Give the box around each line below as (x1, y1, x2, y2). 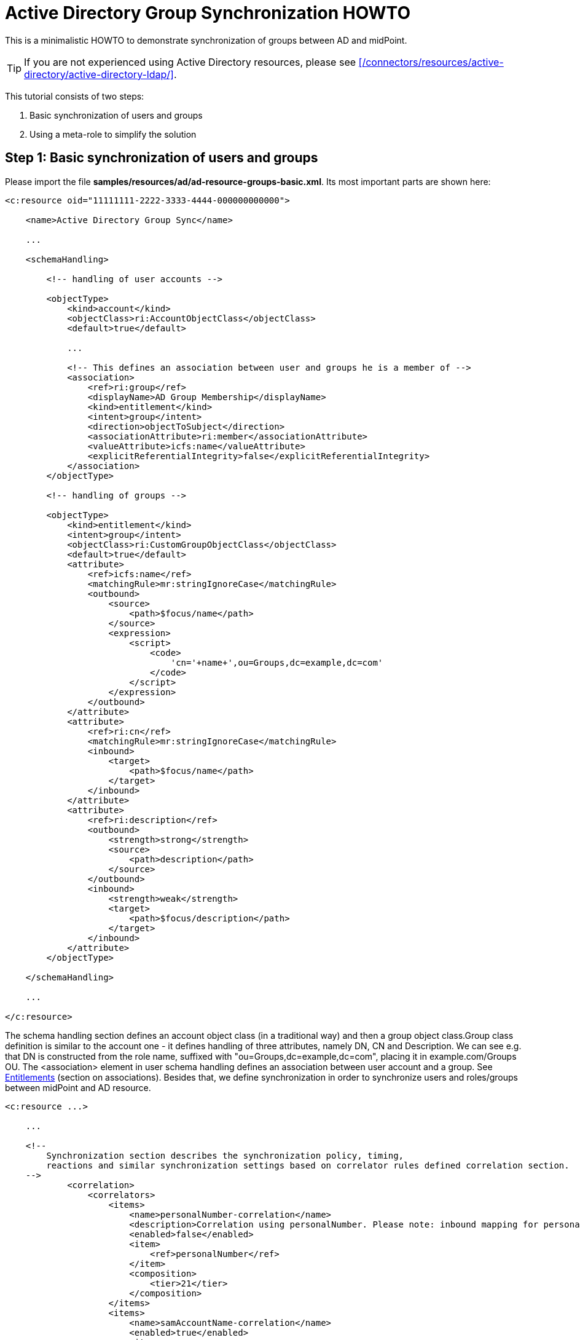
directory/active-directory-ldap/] (24, 68, 174, 81)
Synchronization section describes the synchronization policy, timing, (46, 1150, 404, 1161)
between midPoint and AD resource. (5, 1082, 151, 1093)
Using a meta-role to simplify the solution (29, 128, 197, 140)
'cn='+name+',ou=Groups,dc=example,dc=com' (170, 657, 383, 668)
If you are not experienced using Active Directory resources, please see (24, 55, 356, 68)
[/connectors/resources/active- (358, 55, 504, 68)
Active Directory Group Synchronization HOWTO (5, 2, 410, 23)
